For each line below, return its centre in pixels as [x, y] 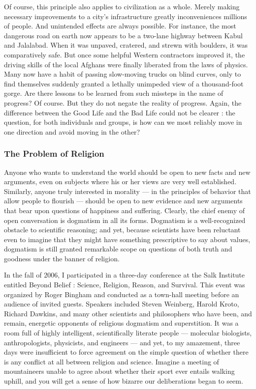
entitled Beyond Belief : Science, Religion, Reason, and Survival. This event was [125, 285]
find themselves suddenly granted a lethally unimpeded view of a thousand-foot [124, 83]
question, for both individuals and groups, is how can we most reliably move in [123, 122]
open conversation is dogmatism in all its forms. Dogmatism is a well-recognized [125, 220]
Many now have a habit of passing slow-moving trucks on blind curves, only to [123, 74]
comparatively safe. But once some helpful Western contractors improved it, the [125, 54]
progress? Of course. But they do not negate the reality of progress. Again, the [123, 102]
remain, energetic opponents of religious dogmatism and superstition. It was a [121, 323]
